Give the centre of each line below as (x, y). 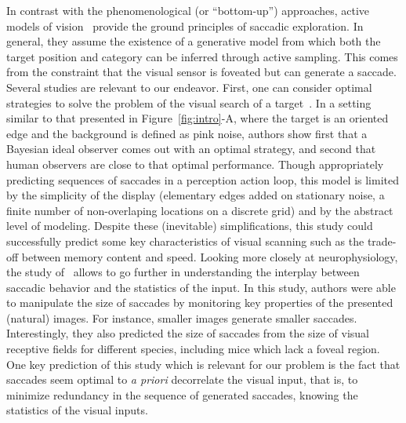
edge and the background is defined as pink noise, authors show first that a (187, 133)
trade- (382, 241)
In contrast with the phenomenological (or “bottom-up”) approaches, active (188, 10)
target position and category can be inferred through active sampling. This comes (202, 56)
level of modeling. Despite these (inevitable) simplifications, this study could (190, 226)
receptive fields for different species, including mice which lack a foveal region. (193, 349)
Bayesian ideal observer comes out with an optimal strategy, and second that (191, 149)
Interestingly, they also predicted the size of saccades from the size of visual (188, 333)
